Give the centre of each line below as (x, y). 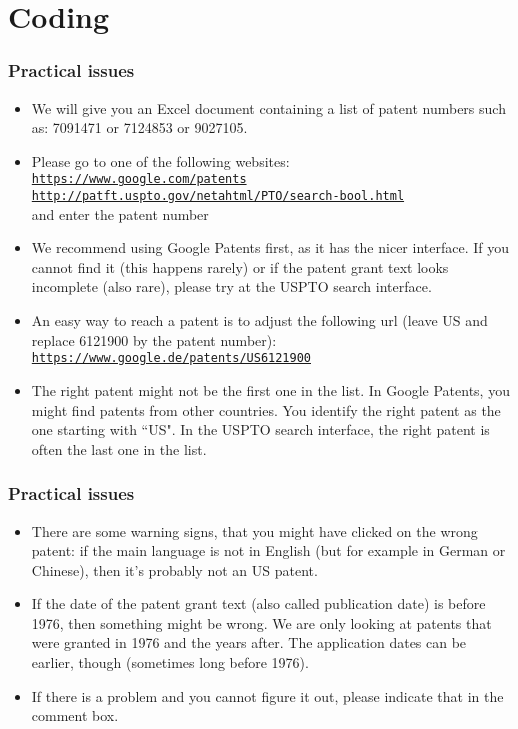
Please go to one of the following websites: (160, 160)
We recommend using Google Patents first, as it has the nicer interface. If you (270, 247)
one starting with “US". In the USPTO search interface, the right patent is (260, 429)
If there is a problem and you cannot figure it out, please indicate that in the (267, 695)
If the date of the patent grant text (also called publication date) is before (258, 603)
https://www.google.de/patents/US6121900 (171, 358)
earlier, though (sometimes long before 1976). (170, 662)
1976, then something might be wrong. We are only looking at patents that (261, 622)
